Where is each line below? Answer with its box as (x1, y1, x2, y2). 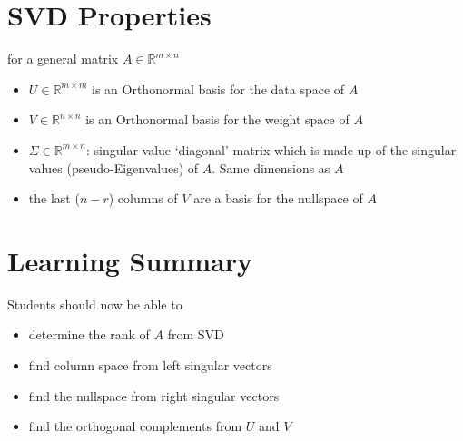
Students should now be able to (7, 294, 182, 313)
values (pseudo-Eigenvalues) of (28, 158, 199, 177)
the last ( (28, 189, 80, 208)
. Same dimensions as (212, 158, 330, 177)
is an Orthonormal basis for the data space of (92, 79, 345, 98)
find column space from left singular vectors (28, 356, 272, 374)
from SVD (167, 325, 224, 344)
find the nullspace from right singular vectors (28, 386, 280, 405)
